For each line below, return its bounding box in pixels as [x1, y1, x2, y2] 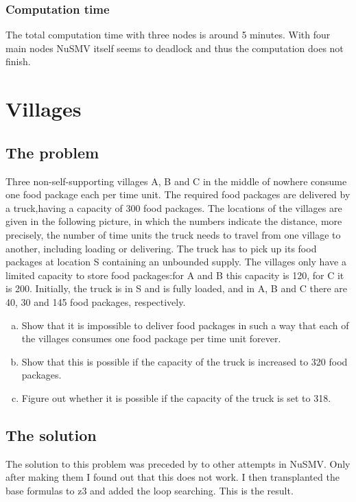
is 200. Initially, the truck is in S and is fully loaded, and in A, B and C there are [5, 281, 347, 296]
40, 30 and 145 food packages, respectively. [5, 294, 186, 309]
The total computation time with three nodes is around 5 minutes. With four [5, 27, 331, 42]
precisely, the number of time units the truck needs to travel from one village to [5, 227, 341, 241]
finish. [5, 54, 31, 69]
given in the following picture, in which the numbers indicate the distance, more [5, 214, 342, 228]
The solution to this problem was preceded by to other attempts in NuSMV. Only [5, 456, 351, 470]
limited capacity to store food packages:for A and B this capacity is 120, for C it [5, 267, 344, 282]
